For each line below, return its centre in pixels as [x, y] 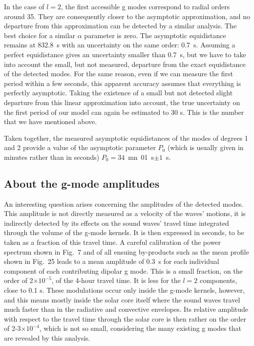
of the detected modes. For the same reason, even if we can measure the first [118, 74]
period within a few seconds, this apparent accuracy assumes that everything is [123, 83]
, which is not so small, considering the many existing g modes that [140, 328]
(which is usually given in [205, 147]
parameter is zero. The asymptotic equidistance [155, 35]
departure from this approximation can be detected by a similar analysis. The [120, 26]
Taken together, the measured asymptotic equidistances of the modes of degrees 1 [126, 138]
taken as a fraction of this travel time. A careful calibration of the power [113, 242]
